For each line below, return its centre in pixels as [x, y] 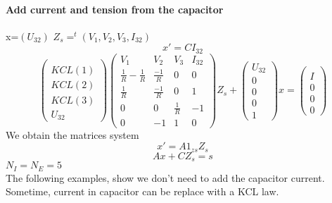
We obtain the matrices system [72, 134]
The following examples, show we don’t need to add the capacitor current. [165, 177]
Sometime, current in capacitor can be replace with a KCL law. [142, 191]
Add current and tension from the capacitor [115, 9]
